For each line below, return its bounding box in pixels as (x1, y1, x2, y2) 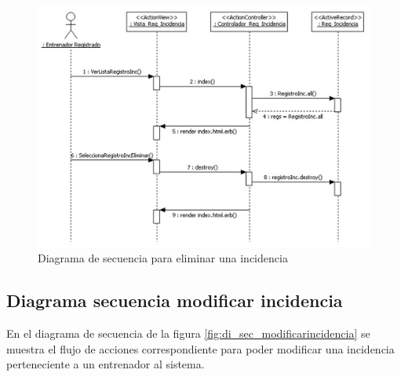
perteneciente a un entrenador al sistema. (6, 356, 205, 372)
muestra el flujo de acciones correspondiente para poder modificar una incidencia (6, 340, 395, 357)
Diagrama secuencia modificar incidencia (6, 288, 343, 313)
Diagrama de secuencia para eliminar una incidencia (38, 250, 288, 266)
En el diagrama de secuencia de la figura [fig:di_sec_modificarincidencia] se (6, 325, 370, 342)
